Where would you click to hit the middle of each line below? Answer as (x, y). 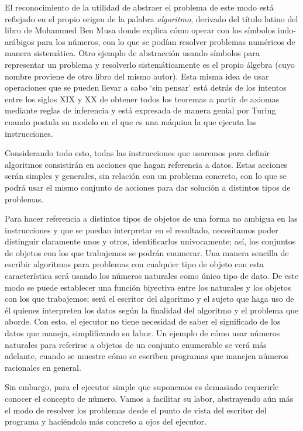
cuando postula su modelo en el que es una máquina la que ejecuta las (131, 121)
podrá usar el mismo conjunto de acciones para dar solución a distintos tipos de (148, 187)
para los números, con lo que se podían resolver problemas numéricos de (166, 41)
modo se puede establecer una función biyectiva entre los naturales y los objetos (148, 287)
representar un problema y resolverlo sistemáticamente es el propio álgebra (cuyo (150, 64)
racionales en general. (43, 367)
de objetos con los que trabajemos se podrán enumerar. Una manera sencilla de (147, 252)
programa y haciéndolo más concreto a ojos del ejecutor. (106, 421)
